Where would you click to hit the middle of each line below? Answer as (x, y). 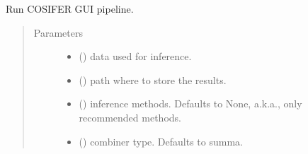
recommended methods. (130, 117)
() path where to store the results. (153, 79)
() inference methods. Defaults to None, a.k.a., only (190, 103)
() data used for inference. (135, 56)
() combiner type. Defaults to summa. (161, 141)
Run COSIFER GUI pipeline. (70, 8)
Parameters (58, 32)
